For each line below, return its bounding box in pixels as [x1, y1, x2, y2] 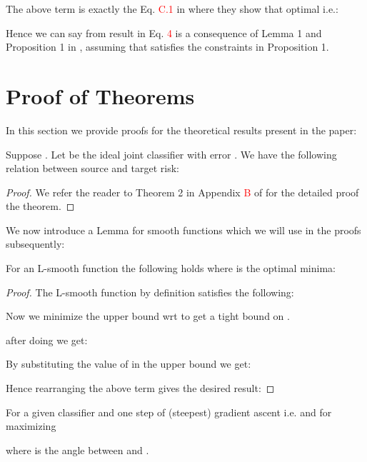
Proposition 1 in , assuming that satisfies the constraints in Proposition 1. [6, 39, 329, 54]
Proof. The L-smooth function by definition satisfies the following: [6, 284, 294, 299]
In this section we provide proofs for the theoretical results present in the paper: [6, 122, 357, 137]
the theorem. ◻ [6, 199, 75, 214]
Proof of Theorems [6, 81, 195, 110]
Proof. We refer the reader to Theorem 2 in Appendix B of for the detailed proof [6, 184, 359, 199]
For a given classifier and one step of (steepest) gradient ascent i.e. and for [6, 404, 332, 419]
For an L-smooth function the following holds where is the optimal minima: [6, 261, 336, 276]
